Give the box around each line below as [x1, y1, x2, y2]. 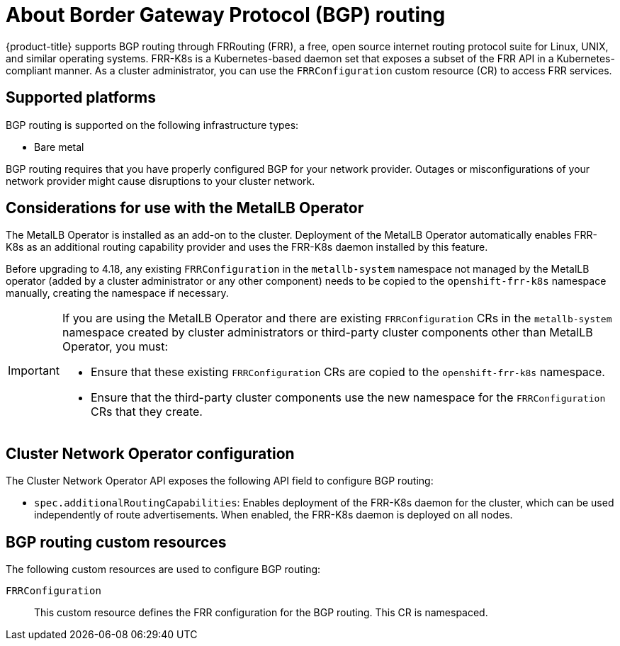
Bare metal [34, 140, 84, 153]
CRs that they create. [90, 404, 203, 419]
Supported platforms [6, 89, 156, 107]
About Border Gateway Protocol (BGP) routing [6, 3, 446, 27]
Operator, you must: [62, 339, 169, 354]
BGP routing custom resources [6, 533, 227, 551]
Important [8, 363, 60, 378]
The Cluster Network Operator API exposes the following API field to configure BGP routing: [6, 475, 434, 487]
